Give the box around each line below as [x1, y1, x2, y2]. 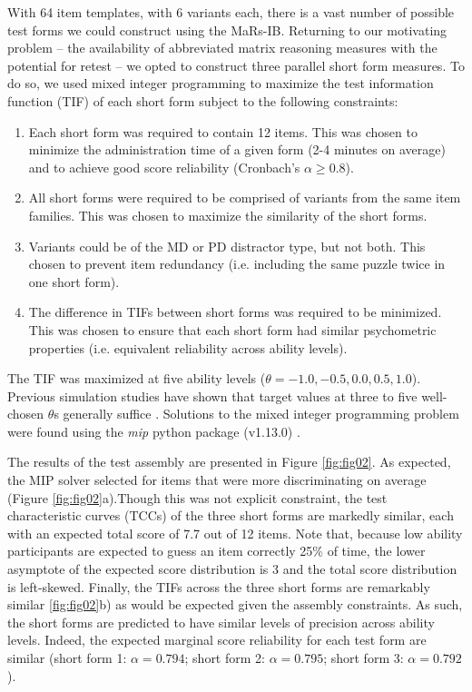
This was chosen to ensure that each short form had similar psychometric [28, 320, 437, 339]
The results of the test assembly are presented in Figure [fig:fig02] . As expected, [7, 452, 451, 471]
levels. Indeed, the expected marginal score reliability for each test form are [7, 630, 427, 649]
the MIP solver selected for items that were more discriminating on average [7, 470, 427, 489]
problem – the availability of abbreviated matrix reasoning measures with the [7, 38, 438, 57]
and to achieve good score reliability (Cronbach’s [28, 157, 300, 176]
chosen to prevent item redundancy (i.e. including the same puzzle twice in [28, 254, 446, 273]
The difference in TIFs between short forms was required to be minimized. [28, 302, 442, 321]
